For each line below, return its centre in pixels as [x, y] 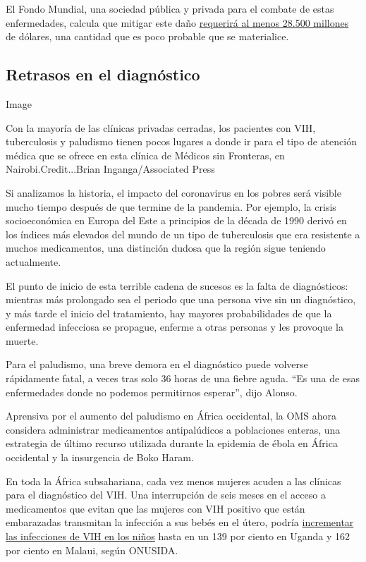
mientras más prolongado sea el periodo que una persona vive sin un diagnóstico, [181, 299]
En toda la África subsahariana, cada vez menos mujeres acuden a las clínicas [173, 481]
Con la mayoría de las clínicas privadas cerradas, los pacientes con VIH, [161, 127]
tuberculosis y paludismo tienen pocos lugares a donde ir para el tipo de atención [181, 141]
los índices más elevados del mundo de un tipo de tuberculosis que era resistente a [183, 234]
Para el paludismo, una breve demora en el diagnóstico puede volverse [157, 364]
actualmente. [33, 261]
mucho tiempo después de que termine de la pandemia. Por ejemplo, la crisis [171, 206]
